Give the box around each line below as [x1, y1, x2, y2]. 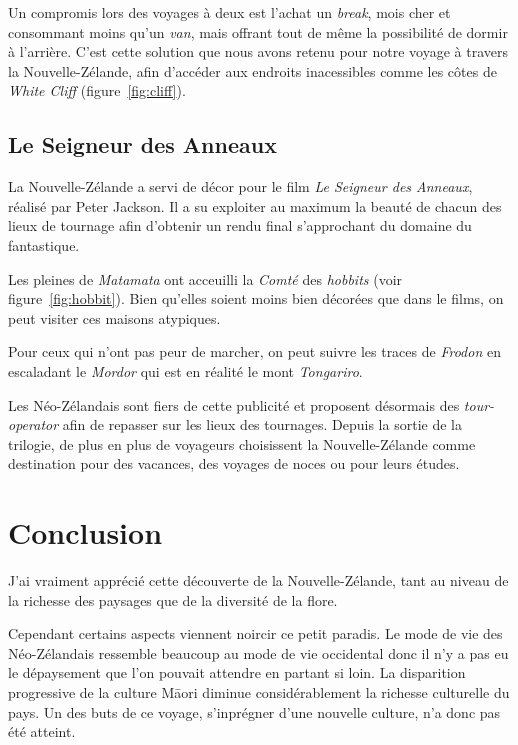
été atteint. [8, 721, 76, 742]
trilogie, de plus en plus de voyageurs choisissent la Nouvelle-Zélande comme [8, 433, 476, 454]
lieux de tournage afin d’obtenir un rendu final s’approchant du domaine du [8, 215, 472, 236]
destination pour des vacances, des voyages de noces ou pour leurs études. [8, 453, 460, 474]
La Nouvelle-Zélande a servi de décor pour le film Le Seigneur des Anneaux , [8, 176, 473, 197]
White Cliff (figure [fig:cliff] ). [8, 80, 186, 101]
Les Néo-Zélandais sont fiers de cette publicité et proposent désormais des [8, 394, 460, 415]
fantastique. [8, 234, 80, 255]
